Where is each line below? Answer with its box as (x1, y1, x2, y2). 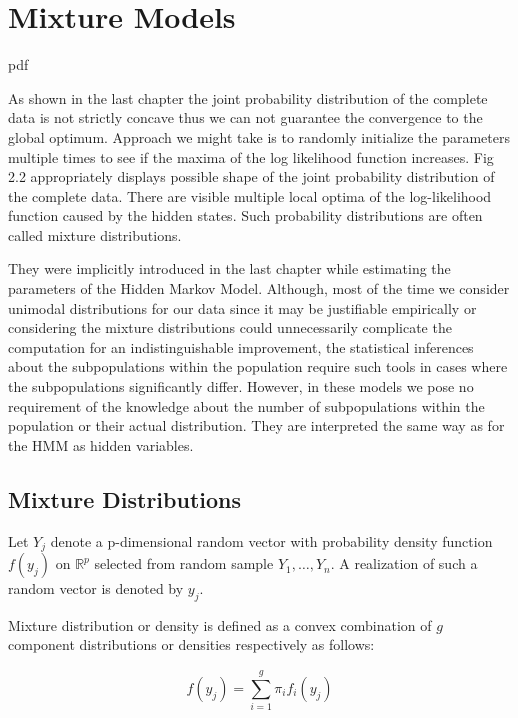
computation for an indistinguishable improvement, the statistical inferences (8, 336, 474, 357)
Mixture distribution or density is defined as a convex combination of (8, 614, 432, 635)
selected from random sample (94, 553, 274, 574)
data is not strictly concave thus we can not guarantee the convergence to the (8, 107, 483, 128)
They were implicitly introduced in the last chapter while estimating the (8, 258, 451, 279)
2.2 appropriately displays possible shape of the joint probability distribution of (8, 166, 495, 187)
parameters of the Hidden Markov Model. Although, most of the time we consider (8, 278, 510, 299)
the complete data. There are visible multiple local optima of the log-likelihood (8, 185, 492, 206)
